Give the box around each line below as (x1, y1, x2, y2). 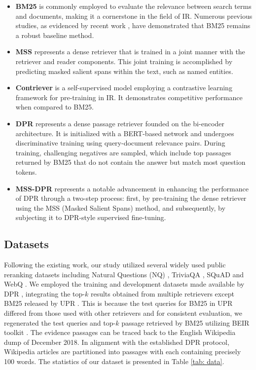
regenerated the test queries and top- (4, 317, 116, 328)
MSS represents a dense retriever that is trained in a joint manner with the (15, 46, 245, 57)
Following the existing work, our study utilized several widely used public (4, 259, 226, 270)
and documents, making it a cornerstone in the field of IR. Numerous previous (15, 10, 253, 21)
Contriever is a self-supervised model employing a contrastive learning (15, 82, 232, 93)
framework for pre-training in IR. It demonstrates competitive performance (15, 92, 243, 102)
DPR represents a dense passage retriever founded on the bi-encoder (15, 118, 224, 128)
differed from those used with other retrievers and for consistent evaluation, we (4, 308, 242, 318)
